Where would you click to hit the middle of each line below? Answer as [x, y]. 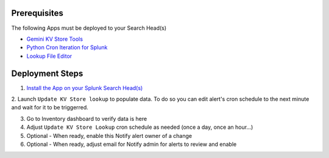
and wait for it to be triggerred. [50, 108]
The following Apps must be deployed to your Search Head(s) [89, 28]
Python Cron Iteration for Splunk [67, 47]
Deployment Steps [47, 73]
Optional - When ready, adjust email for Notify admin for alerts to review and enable [132, 144]
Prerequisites [37, 13]
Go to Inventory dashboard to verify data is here [87, 118]
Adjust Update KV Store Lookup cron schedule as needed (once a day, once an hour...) [140, 127]
